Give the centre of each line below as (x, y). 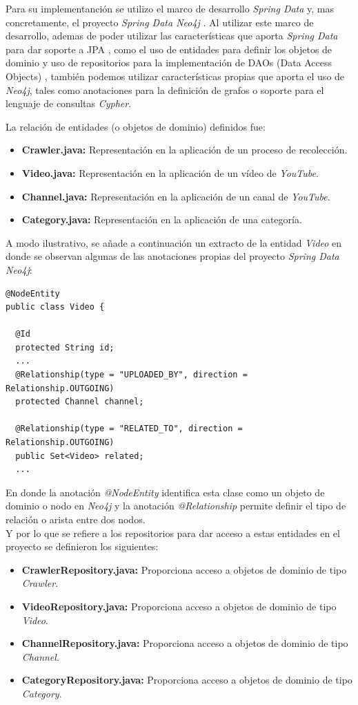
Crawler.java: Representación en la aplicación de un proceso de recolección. (185, 150)
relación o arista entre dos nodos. (76, 519)
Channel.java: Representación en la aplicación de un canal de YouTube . (176, 196)
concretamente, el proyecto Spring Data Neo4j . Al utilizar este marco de (160, 22)
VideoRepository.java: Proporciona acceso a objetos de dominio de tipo (179, 606)
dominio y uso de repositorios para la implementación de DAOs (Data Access (169, 63)
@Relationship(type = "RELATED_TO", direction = (129, 429)
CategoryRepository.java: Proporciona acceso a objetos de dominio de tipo (187, 680)
